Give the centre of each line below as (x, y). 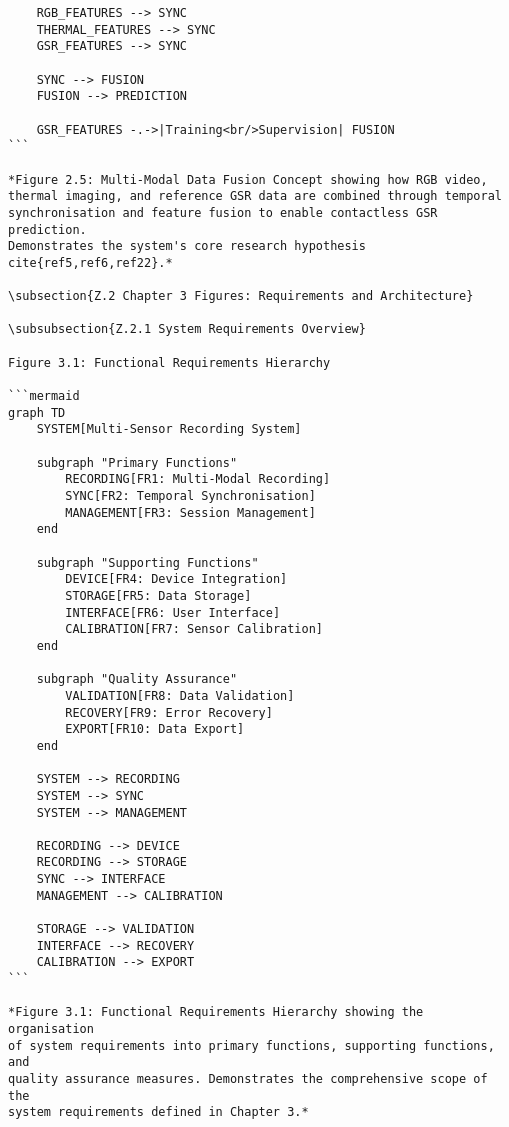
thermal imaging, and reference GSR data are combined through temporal (255, 196)
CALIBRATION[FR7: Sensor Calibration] (194, 629)
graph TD (37, 412)
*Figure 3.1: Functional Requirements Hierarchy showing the (216, 1012)
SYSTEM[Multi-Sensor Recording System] (169, 429)
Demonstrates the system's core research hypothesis (187, 246)
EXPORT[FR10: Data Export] (155, 729)
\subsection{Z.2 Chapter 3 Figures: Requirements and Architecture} (241, 296)
